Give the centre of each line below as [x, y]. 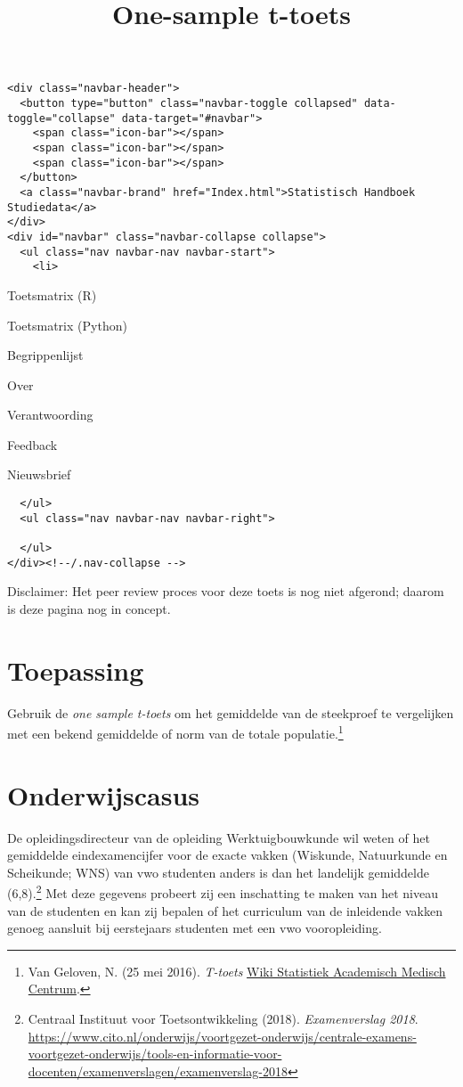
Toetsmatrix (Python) [67, 325]
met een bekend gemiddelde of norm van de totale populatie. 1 [175, 732]
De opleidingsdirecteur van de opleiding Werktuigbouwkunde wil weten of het [219, 837]
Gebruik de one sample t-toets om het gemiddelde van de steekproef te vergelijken [231, 712]
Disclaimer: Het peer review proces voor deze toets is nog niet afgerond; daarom [226, 591]
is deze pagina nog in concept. [89, 608]
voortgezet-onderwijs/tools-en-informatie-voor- [155, 1054]
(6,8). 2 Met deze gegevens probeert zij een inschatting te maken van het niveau [223, 892]
